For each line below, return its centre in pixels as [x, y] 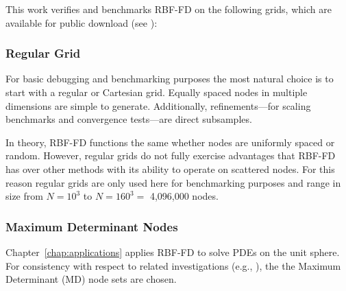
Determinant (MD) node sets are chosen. [91, 279]
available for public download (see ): [82, 22]
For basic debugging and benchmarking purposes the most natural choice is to [170, 79]
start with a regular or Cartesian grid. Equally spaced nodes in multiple [157, 92]
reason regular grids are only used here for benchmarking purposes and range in [173, 182]
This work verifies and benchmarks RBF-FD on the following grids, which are [169, 9]
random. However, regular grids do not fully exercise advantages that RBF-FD [171, 155]
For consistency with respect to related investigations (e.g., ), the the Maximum [173, 265]
